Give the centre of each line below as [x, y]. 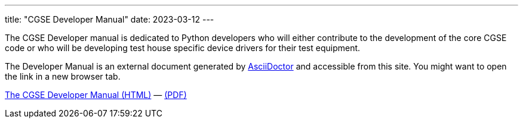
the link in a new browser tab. [63, 76]
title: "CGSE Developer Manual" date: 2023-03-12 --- [110, 19]
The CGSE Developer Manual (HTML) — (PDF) [96, 95]
